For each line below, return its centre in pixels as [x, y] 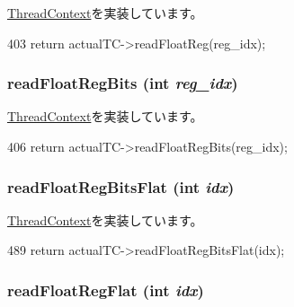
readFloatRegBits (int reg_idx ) [123, 83]
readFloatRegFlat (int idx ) [106, 289]
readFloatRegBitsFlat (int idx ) [121, 186]
